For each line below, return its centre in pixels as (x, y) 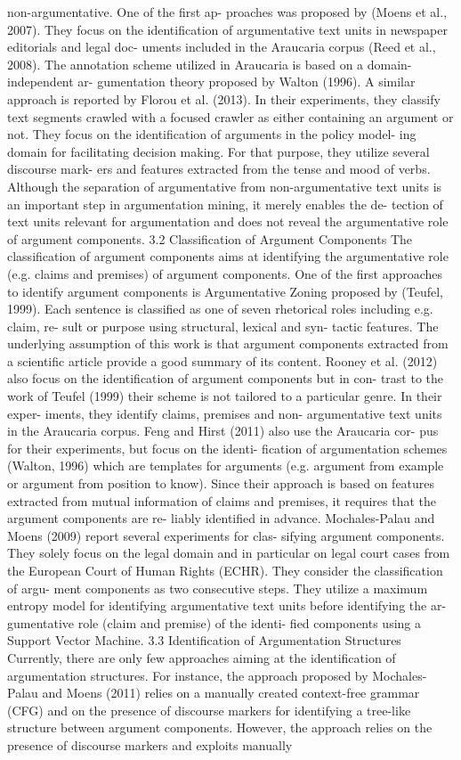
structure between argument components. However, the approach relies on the (220, 727)
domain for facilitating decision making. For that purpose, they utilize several (218, 151)
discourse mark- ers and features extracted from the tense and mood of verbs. (219, 169)
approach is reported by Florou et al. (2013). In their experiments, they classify (224, 98)
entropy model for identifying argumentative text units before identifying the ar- (227, 605)
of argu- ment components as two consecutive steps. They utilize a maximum (218, 588)
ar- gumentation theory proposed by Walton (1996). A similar (247, 82)
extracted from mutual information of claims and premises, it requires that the (222, 500)
